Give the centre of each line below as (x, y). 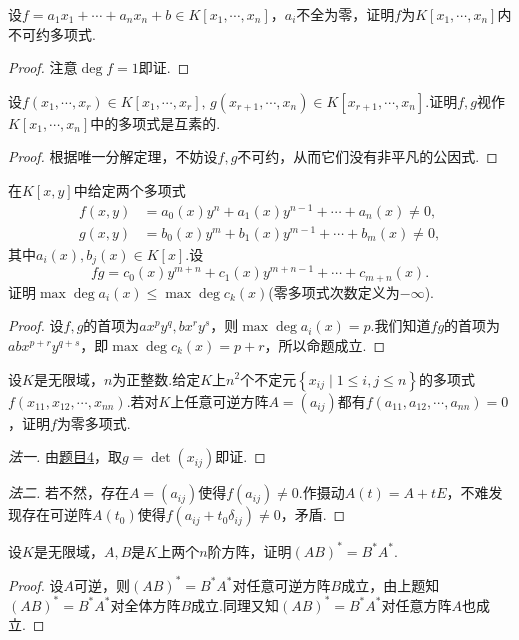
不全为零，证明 (345, 14)
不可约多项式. (52, 33)
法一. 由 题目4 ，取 (65, 456)
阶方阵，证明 (249, 550)
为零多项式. (93, 422)
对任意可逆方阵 (281, 584)
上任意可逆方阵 (219, 400)
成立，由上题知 (390, 584)
